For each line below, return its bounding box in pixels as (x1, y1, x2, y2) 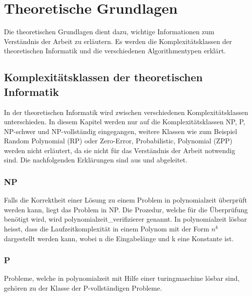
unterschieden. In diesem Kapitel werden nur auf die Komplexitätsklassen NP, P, (4, 116, 246, 127)
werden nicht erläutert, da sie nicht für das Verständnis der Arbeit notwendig (4, 145, 235, 155)
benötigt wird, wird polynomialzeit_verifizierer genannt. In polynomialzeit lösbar (4, 214, 247, 224)
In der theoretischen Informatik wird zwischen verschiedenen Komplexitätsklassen (4, 107, 248, 117)
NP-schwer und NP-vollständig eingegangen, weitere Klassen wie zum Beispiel (4, 126, 237, 136)
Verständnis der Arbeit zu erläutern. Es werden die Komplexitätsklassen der (4, 36, 232, 46)
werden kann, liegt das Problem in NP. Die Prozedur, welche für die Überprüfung (4, 204, 248, 214)
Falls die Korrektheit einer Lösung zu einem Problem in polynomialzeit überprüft (4, 195, 248, 205)
